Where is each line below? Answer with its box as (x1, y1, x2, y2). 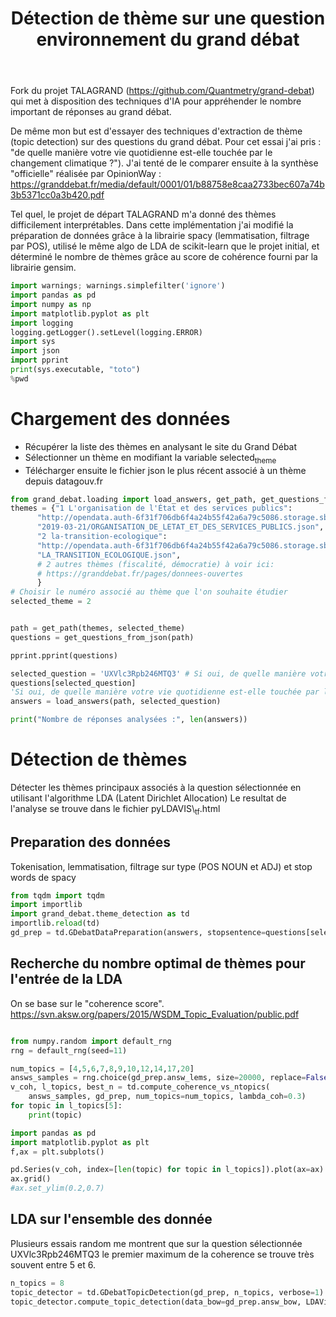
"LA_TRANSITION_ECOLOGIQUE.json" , (36, 550, 182, 560)
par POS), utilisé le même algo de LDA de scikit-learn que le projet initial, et (10, 240, 320, 252)
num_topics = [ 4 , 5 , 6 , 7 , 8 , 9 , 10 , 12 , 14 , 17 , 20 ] (10, 1063, 195, 1074)
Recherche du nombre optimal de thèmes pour (10, 955, 306, 972)
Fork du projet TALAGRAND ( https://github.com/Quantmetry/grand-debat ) (10, 85, 315, 97)
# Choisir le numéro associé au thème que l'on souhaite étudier (10, 587, 288, 597)
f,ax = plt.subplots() (10, 1147, 105, 1157)
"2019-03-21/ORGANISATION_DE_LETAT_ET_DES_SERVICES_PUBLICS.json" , (36, 522, 325, 532)
